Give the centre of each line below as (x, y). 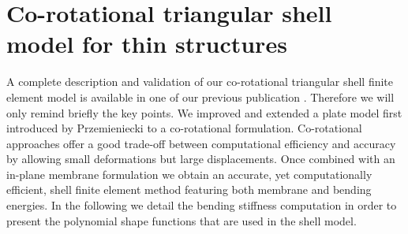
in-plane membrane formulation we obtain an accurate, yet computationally (189, 174)
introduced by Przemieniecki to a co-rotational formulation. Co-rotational (184, 128)
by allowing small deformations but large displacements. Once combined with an (201, 159)
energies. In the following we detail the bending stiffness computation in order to (202, 205)
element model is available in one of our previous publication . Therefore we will (200, 97)
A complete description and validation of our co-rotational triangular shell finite (200, 82)
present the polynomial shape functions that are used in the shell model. (182, 220)
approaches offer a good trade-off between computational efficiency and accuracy (201, 143)
